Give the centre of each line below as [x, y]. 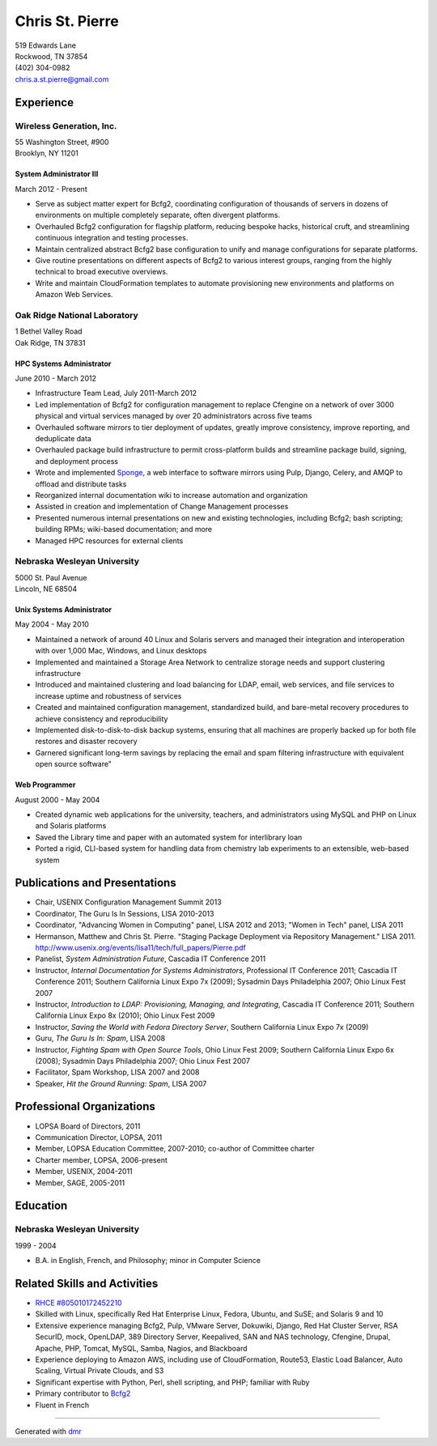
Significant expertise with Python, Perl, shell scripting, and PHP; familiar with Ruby [172, 1382]
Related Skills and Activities [87, 1283]
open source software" [74, 764]
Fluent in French [62, 1405]
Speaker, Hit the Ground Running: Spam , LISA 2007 [121, 1083]
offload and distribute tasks [81, 484]
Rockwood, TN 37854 [51, 56]
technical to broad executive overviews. [102, 272]
